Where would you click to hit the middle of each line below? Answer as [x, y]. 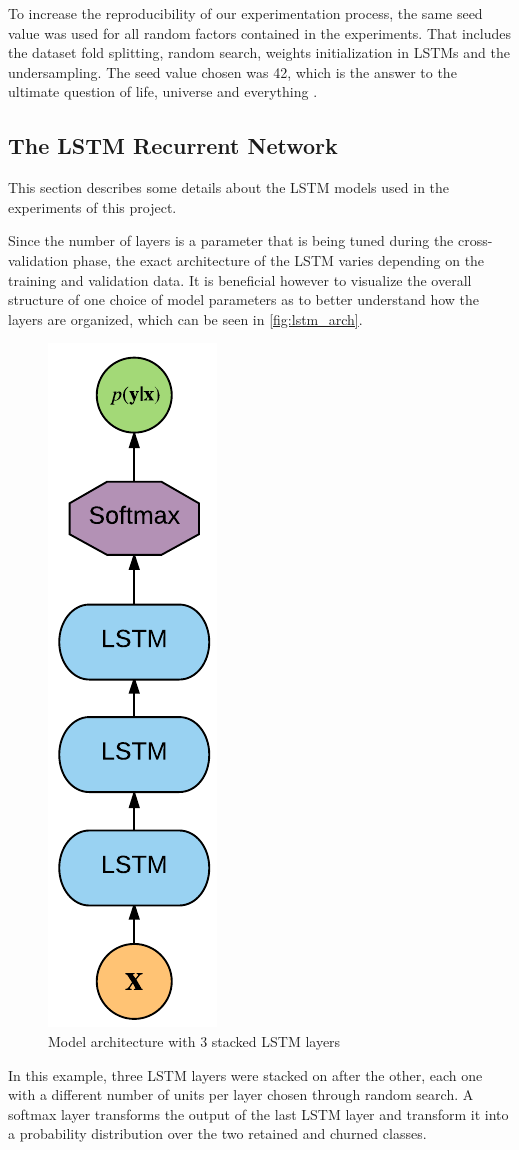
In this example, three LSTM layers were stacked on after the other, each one [245, 1074]
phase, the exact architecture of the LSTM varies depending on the [278, 259]
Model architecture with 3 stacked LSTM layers [194, 1040]
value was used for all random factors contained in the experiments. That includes [259, 32]
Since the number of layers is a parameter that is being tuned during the [231, 240]
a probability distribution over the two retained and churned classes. [217, 1133]
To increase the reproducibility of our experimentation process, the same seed [245, 13]
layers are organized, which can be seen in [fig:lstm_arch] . [185, 318]
